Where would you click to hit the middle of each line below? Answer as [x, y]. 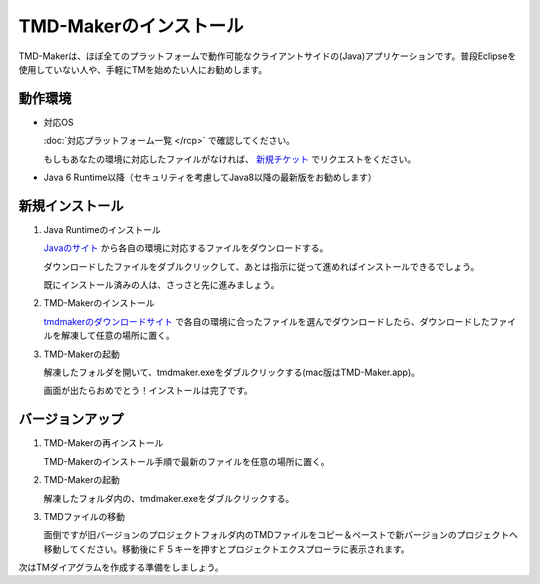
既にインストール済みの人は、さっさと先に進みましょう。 [161, 285]
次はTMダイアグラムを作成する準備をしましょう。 [121, 567]
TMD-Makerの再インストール [103, 443]
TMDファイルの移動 [84, 516]
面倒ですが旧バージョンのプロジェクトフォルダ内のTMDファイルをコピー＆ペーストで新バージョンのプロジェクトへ [281, 535]
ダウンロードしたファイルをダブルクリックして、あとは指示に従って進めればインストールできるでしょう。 [261, 266]
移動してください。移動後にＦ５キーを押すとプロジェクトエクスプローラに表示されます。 [226, 549]
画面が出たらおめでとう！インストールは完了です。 [148, 391]
